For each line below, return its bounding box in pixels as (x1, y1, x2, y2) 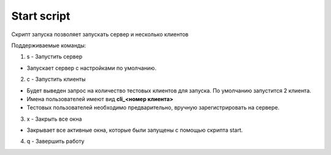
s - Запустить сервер (26, 53, 83, 61)
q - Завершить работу (26, 138, 85, 145)
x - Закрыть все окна (26, 115, 82, 123)
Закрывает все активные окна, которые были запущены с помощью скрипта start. (26, 126, 243, 134)
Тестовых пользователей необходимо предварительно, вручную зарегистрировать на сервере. (26, 104, 280, 112)
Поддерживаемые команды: (11, 42, 86, 49)
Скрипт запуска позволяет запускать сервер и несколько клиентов (11, 31, 189, 38)
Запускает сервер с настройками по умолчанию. (26, 64, 156, 72)
